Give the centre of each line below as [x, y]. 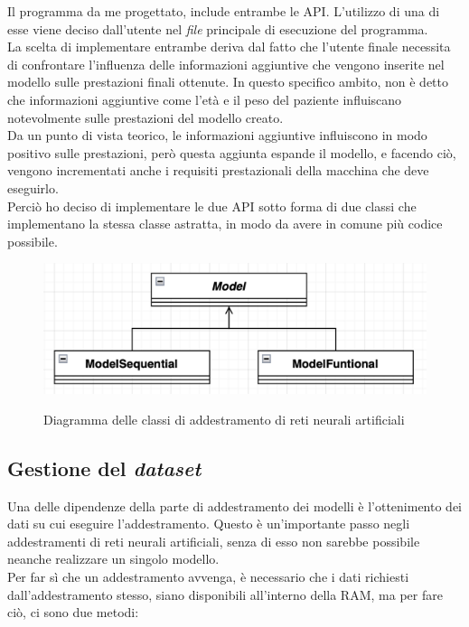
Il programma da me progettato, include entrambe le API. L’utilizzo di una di [224, 11]
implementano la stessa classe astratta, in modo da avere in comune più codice [225, 224]
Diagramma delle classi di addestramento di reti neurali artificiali [224, 419]
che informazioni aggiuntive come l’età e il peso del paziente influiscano [205, 99]
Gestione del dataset [104, 468]
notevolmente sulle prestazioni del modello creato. [145, 117]
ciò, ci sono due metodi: [73, 612]
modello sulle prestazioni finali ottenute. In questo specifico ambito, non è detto [228, 82]
